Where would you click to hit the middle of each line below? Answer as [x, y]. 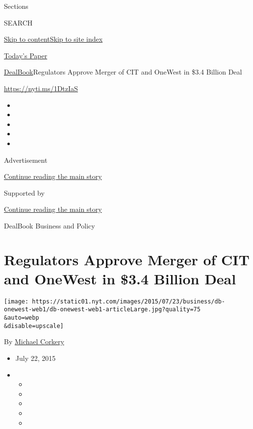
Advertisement [26, 160]
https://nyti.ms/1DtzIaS [41, 88]
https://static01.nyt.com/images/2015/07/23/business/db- [129, 301]
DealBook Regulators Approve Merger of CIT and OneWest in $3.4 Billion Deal [123, 72]
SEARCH [18, 22]
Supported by [24, 192]
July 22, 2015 [36, 358]
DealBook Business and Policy [50, 225]
